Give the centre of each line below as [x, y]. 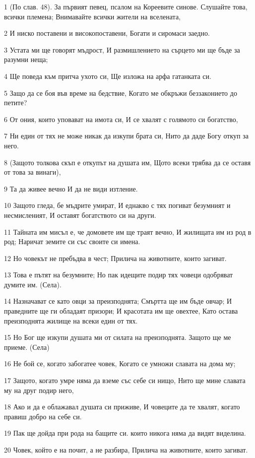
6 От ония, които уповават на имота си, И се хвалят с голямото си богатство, [121, 119]
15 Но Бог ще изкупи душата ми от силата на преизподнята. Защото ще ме [118, 337]
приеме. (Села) [27, 347]
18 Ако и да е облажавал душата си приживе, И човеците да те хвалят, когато [122, 407]
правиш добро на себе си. [43, 416]
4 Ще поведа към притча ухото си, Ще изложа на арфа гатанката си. [108, 76]
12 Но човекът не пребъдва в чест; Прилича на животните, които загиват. [115, 258]
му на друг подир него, [39, 390]
